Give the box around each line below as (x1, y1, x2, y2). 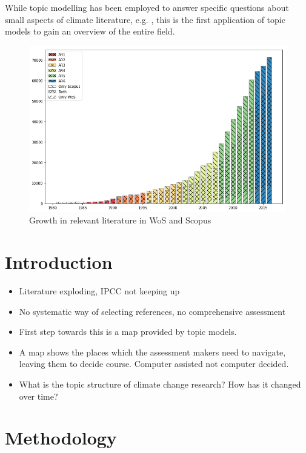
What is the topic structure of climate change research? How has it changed (19, 377, 301, 390)
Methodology (5, 425, 117, 450)
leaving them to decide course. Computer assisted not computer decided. (19, 357, 289, 370)
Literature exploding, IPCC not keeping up (19, 285, 180, 297)
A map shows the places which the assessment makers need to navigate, (19, 345, 286, 358)
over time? (19, 389, 58, 402)
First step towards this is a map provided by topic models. (19, 325, 237, 338)
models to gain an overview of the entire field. (5, 25, 175, 38)
